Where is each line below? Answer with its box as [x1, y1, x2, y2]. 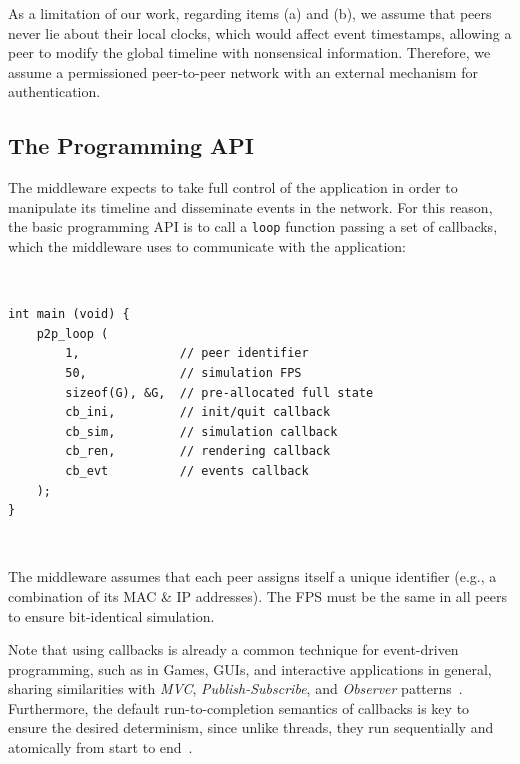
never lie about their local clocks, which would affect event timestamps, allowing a [8, 22, 512, 43]
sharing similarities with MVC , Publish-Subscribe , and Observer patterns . [8, 678, 463, 699]
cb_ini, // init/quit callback [65, 405, 331, 420]
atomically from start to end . [8, 737, 193, 758]
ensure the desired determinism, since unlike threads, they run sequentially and [8, 717, 494, 738]
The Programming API [8, 130, 255, 161]
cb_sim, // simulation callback [65, 424, 338, 439]
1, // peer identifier [65, 346, 309, 361]
